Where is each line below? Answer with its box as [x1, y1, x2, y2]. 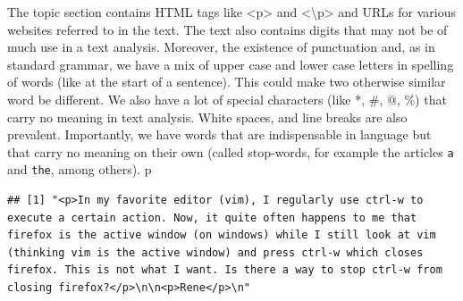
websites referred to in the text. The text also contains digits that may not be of [7, 20, 448, 38]
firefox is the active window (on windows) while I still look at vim [7, 229, 436, 242]
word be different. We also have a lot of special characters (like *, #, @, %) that [7, 89, 447, 108]
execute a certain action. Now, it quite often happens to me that [7, 211, 417, 224]
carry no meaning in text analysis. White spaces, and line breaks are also [7, 107, 408, 126]
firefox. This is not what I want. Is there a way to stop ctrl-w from [7, 263, 442, 277]
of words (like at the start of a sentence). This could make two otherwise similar [7, 72, 446, 91]
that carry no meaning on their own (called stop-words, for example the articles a [7, 142, 454, 161]
